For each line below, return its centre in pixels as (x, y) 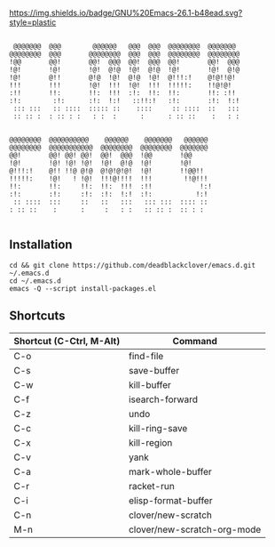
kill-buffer (149, 384)
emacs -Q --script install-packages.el (83, 288)
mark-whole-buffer (170, 471)
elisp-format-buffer (170, 500)
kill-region (150, 442)
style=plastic (33, 22)
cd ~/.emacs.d (35, 281)
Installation (41, 245)
